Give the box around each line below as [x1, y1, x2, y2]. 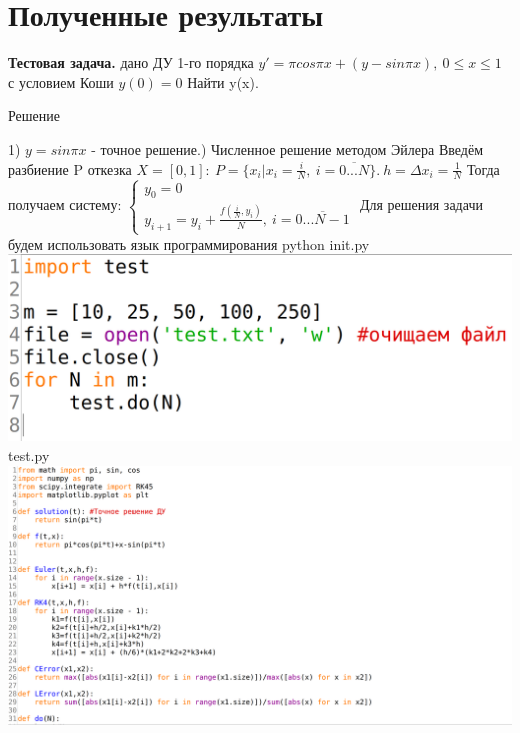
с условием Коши [8, 71, 114, 92]
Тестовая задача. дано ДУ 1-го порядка [8, 52, 254, 73]
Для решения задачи [359, 194, 483, 215]
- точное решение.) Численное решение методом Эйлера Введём [91, 138, 483, 159]
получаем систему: [8, 194, 122, 215]
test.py [8, 445, 50, 466]
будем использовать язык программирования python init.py [8, 233, 370, 254]
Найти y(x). [187, 71, 259, 92]
